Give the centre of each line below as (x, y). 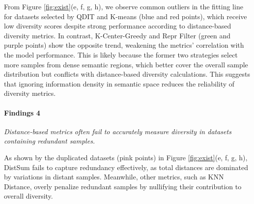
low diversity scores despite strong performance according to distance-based (118, 26)
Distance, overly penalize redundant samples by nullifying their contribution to (123, 186)
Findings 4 (22, 112)
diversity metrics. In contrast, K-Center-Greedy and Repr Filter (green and (117, 35)
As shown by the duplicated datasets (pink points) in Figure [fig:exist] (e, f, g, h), (126, 157)
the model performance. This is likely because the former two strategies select (121, 54)
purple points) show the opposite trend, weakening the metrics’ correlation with (124, 45)
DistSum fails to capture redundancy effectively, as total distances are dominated (126, 167)
